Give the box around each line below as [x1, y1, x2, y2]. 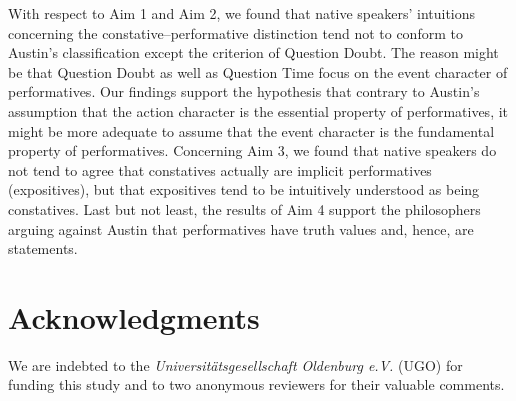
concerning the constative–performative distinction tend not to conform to [8, 22, 463, 43]
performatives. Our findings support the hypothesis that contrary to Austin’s [8, 81, 480, 102]
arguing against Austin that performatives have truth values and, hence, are [8, 218, 474, 239]
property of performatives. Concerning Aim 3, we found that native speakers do [8, 140, 497, 161]
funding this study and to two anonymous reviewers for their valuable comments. [8, 374, 505, 395]
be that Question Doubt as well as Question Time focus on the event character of [8, 61, 508, 82]
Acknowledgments [8, 296, 260, 337]
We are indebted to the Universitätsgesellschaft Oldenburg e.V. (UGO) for [8, 354, 463, 375]
